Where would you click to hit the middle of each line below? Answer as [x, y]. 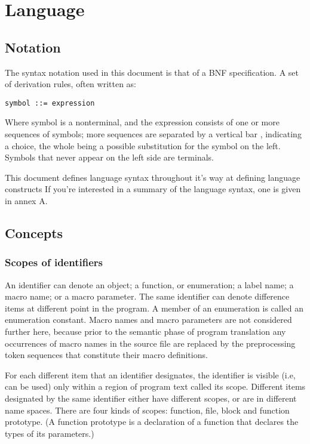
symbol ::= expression [50, 103]
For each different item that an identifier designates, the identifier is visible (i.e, [150, 374]
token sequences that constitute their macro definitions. [106, 355]
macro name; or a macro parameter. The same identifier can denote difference [147, 296]
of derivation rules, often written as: [71, 84]
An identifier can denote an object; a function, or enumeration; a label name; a [149, 284]
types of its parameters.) [50, 433]
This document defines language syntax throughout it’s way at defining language [153, 177]
